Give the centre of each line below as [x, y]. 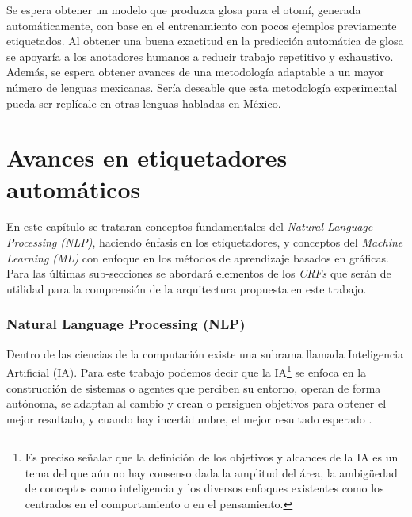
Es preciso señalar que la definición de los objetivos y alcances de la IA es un [212, 457]
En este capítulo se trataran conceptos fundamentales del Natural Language [190, 226]
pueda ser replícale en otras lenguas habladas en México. [144, 103]
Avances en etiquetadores [147, 157]
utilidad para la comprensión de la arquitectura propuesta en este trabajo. [187, 288]
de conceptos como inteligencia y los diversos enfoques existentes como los [204, 488]
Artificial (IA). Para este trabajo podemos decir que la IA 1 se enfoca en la [187, 371]
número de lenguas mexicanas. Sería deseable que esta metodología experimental [202, 87]
